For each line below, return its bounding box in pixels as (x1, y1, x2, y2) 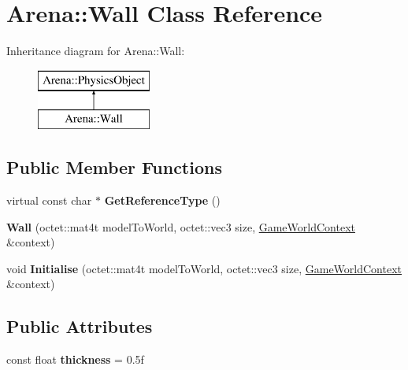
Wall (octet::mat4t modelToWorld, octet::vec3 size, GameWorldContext (6, 218, 355, 235)
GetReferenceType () (104, 192, 221, 209)
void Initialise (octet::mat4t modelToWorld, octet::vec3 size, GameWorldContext (6, 260, 402, 276)
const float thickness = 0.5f (6, 351, 144, 368)
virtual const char (6, 192, 92, 209)
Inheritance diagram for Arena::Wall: (6, 43, 185, 59)
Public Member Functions (6, 155, 222, 179)
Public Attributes (6, 314, 153, 339)
